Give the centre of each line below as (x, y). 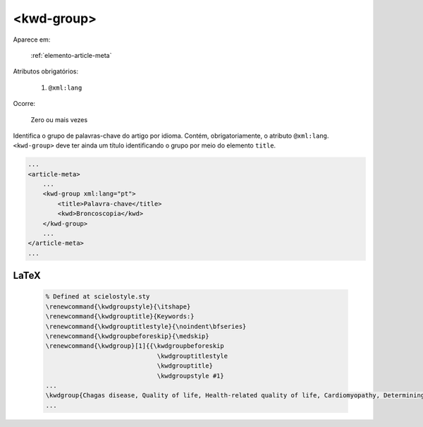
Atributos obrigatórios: (46, 71)
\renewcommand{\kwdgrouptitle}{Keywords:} (120, 317)
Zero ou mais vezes (59, 119)
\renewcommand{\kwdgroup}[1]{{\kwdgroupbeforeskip (135, 346)
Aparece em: (32, 40)
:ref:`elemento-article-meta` (71, 55)
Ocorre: (24, 104)
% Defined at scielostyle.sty (98, 297)
